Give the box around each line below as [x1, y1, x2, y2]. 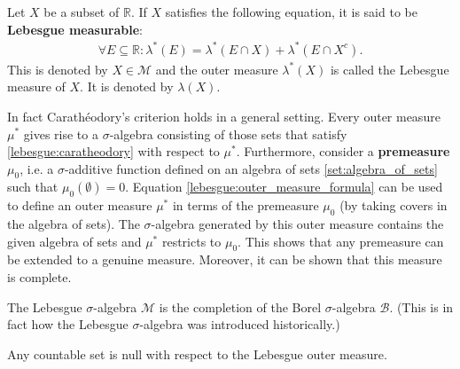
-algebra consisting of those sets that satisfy [109, 124, 347, 143]
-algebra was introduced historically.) [139, 315, 340, 334]
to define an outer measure [7, 196, 152, 215]
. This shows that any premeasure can [238, 232, 444, 250]
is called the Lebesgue [330, 59, 449, 78]
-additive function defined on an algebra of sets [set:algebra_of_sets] [64, 159, 438, 177]
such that [7, 177, 58, 196]
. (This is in [389, 297, 454, 316]
